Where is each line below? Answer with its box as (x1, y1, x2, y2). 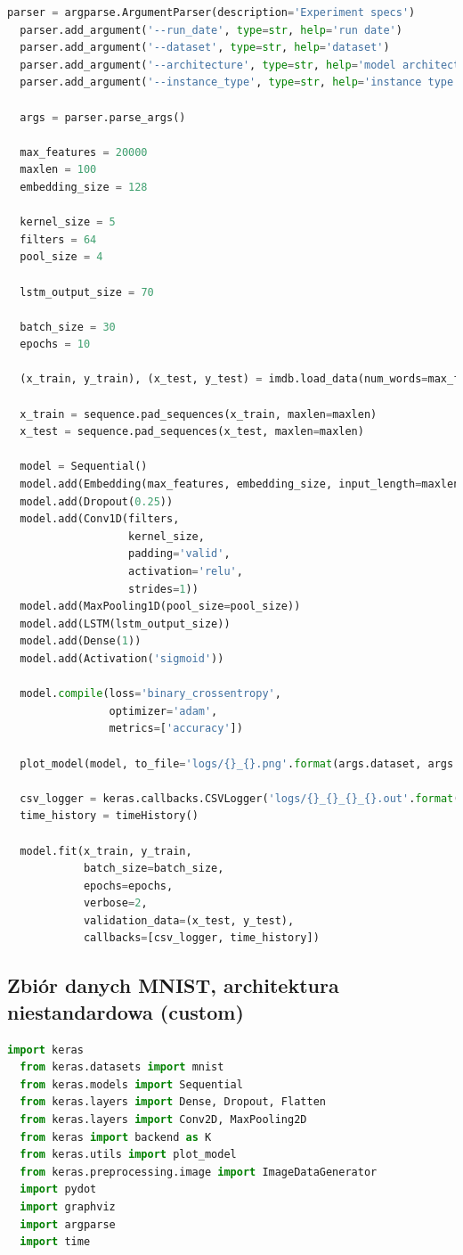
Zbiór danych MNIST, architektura (7, 972, 339, 999)
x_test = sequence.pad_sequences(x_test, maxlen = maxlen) (20, 425, 364, 439)
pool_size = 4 (20, 250, 103, 264)
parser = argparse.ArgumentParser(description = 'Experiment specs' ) (7, 6, 416, 19)
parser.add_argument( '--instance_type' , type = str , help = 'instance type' (20, 76, 460, 89)
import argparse (20, 1218, 116, 1231)
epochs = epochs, (83, 879, 174, 892)
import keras (7, 1043, 84, 1056)
